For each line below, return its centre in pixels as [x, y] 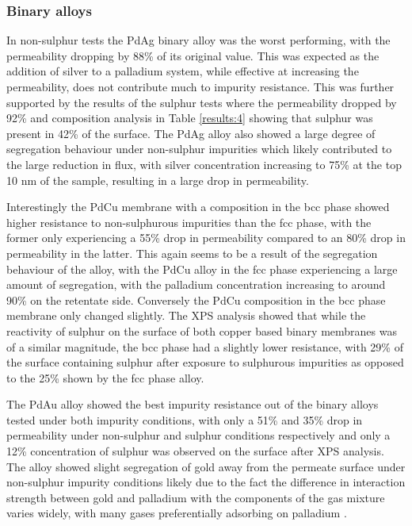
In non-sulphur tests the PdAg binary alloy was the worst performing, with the [198, 40]
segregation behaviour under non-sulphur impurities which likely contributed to [199, 149]
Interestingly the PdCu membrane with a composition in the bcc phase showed [198, 207]
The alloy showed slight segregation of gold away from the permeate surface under [206, 466]
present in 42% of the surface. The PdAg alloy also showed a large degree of [191, 133]
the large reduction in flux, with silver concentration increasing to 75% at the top [204, 164]
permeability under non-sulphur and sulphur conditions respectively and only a [198, 435]
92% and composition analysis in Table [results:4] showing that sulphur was [190, 118]
